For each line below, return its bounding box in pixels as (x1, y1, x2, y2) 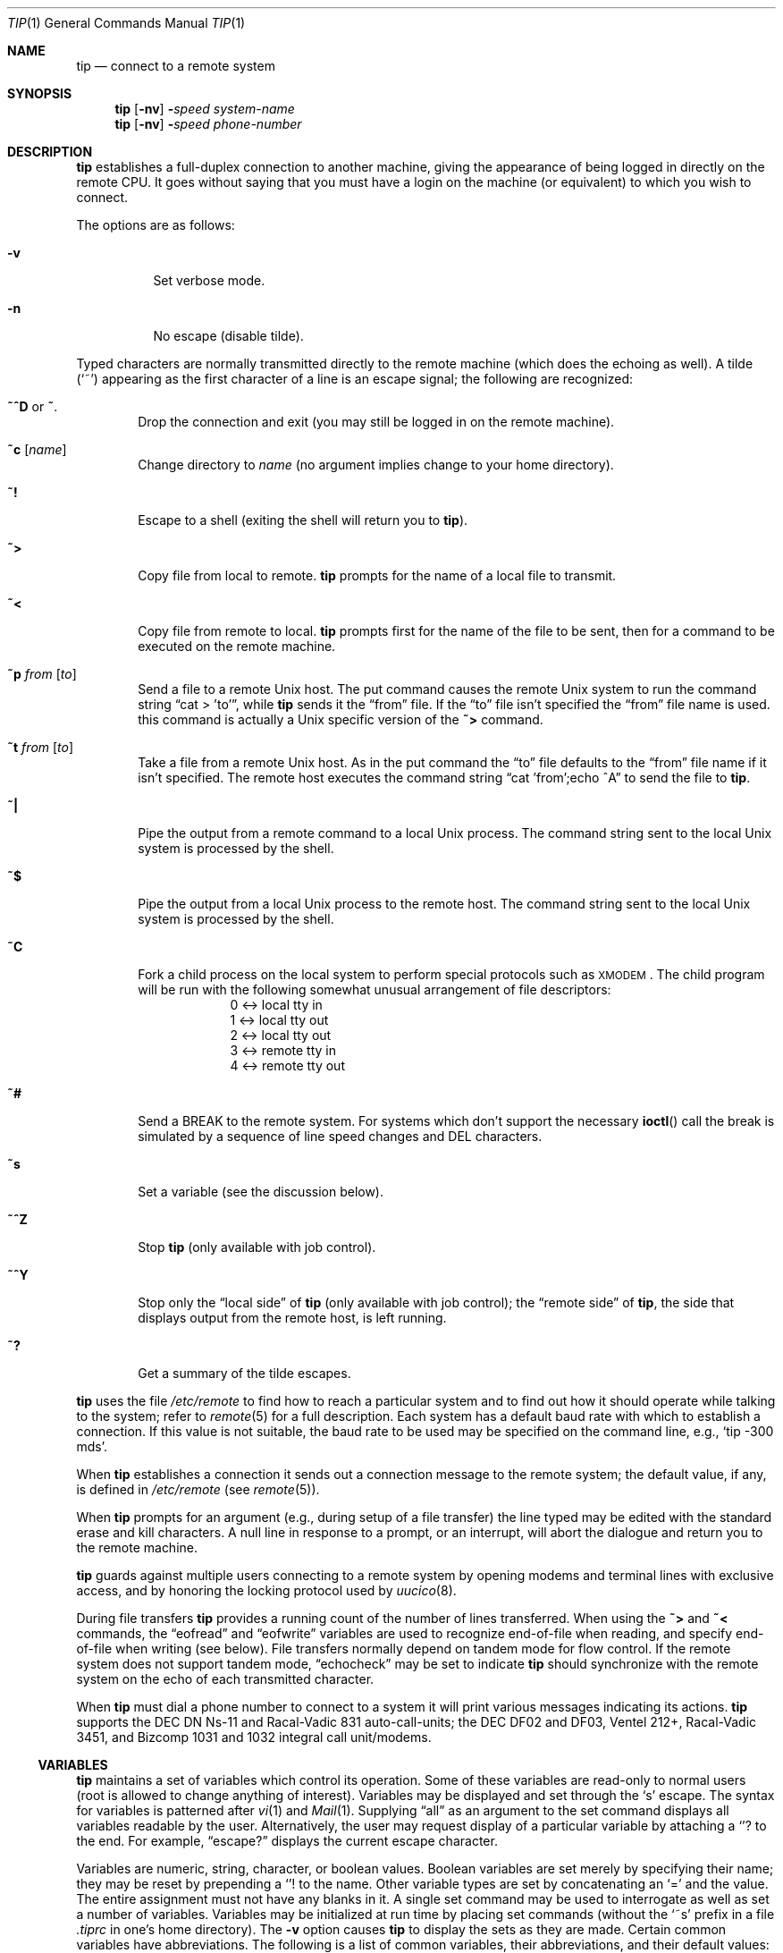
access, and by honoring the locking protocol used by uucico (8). (76, 1583, 457, 1598)
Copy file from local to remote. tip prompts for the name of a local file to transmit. (138, 568, 617, 583)
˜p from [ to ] (7, 666, 77, 681)
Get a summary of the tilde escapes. (138, 1365, 351, 1381)
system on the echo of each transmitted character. (76, 1671, 375, 1687)
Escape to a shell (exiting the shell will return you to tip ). (138, 512, 468, 528)
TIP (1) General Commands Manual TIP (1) (7, 15, 246, 30)
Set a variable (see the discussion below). (138, 1184, 384, 1199)
